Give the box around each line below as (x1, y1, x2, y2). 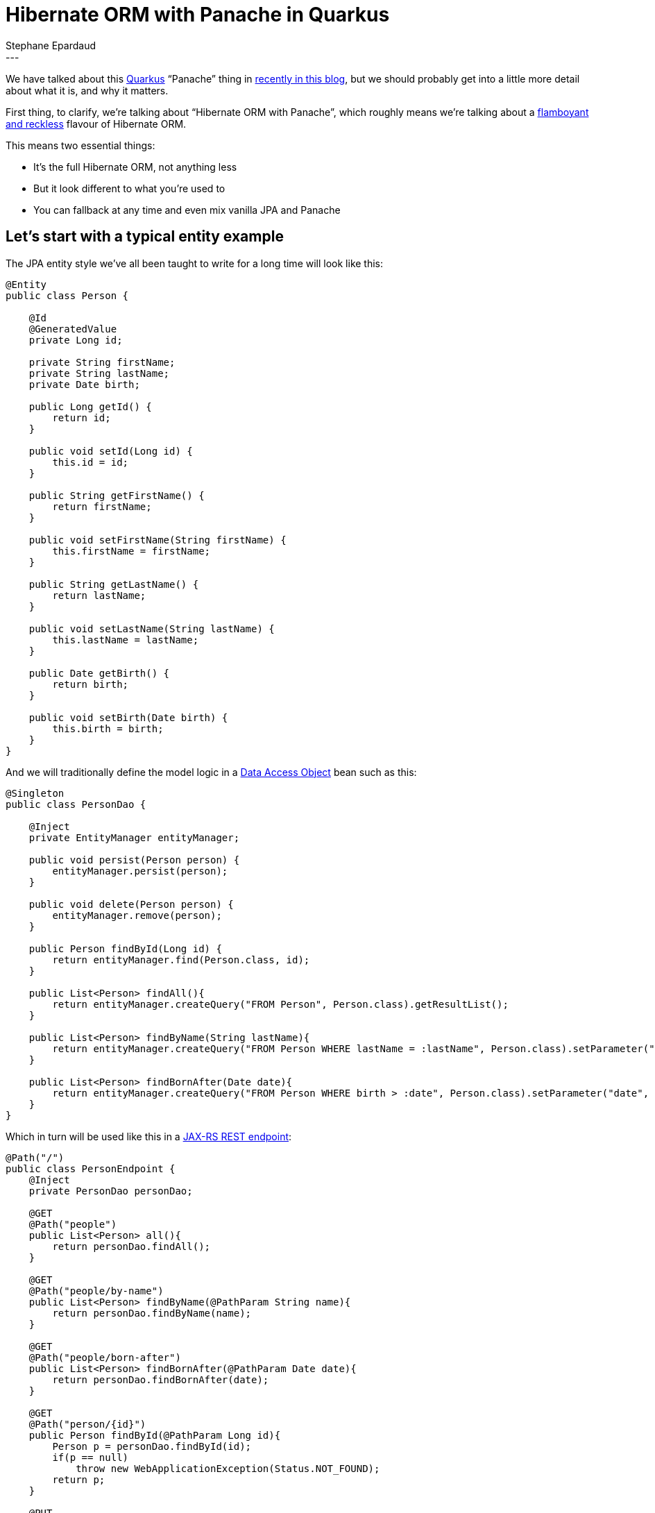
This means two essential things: (6, 139, 155, 151)
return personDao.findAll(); (52, 1240, 211, 1252)
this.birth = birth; (52, 722, 164, 734)
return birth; (52, 678, 129, 690)
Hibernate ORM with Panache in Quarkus (6, 3, 390, 26)
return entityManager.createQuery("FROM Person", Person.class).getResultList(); (52, 998, 509, 1010)
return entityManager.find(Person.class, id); (52, 954, 310, 965)
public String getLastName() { (28, 578, 199, 590)
